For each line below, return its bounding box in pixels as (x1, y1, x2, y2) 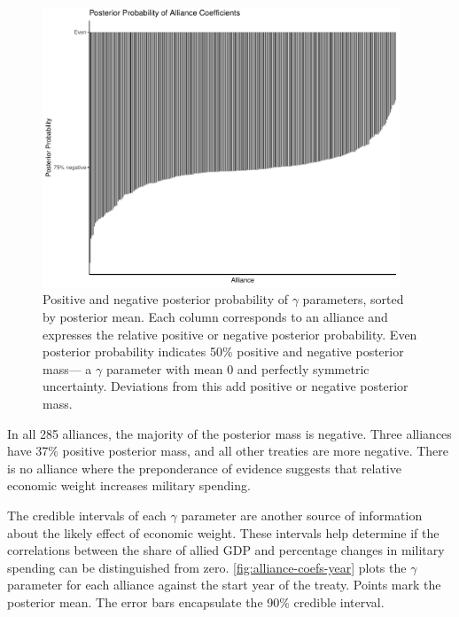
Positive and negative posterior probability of (43, 290, 289, 308)
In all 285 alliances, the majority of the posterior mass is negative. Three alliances (7, 424, 452, 442)
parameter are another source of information (181, 505, 423, 524)
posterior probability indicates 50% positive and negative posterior (43, 342, 404, 361)
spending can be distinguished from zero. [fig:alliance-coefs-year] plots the (7, 558, 407, 576)
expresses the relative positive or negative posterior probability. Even (43, 324, 417, 343)
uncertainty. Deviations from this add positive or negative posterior (43, 377, 408, 395)
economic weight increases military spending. (7, 476, 251, 495)
